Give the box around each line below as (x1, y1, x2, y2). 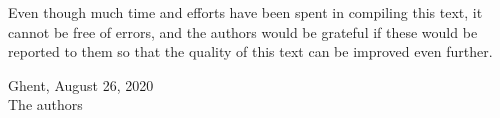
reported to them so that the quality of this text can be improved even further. (8, 41, 493, 62)
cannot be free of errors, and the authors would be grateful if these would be (8, 21, 478, 42)
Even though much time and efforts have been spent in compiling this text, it (8, 2, 483, 22)
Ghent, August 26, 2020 (8, 74, 154, 95)
